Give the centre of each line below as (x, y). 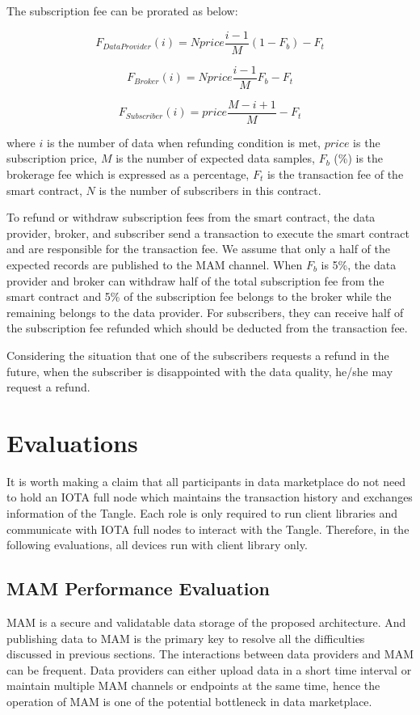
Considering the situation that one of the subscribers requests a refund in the (198, 355)
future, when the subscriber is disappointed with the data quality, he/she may (200, 371)
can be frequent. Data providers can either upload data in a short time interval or (209, 669)
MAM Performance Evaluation (138, 588)
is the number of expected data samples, (215, 158)
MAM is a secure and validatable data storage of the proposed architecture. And (206, 622)
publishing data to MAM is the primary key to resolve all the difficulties (186, 638)
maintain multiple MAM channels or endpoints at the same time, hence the (193, 685)
